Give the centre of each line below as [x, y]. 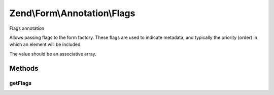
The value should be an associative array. [53, 54]
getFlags [21, 83]
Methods [24, 68]
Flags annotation [27, 28]
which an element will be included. [46, 44]
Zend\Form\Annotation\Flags [72, 13]
